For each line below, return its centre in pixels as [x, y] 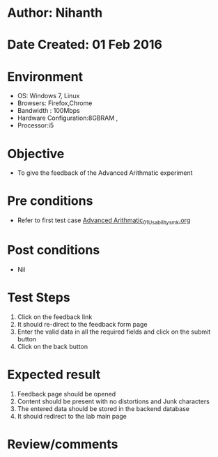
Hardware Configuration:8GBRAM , [68, 118]
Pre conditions [50, 201]
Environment [45, 76]
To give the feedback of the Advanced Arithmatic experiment [105, 173]
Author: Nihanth [55, 13]
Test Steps [39, 298]
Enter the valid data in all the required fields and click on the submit [114, 332]
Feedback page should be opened [67, 394]
